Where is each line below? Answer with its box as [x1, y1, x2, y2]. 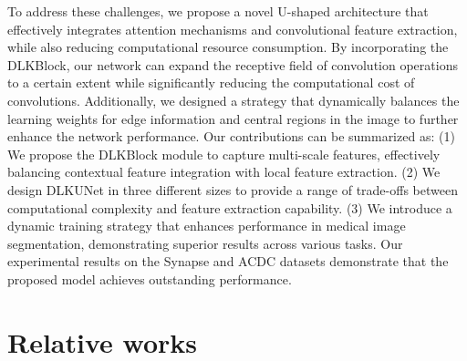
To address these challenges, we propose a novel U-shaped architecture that [7, 2, 429, 20]
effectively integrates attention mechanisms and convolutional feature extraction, [7, 19, 458, 38]
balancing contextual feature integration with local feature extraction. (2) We [7, 162, 441, 181]
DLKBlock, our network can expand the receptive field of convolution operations [7, 55, 458, 74]
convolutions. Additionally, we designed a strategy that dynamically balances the [7, 90, 460, 109]
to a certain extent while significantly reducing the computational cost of [7, 73, 415, 92]
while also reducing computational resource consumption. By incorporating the [7, 37, 449, 57]
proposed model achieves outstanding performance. [7, 269, 292, 288]
